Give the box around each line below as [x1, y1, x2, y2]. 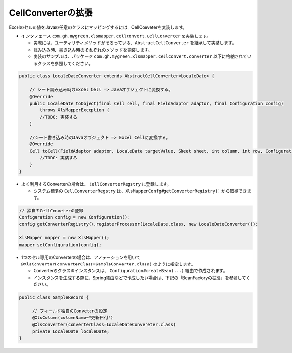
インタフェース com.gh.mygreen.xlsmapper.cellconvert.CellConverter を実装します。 [21, 33, 211, 39]
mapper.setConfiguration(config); [19, 242, 102, 247]
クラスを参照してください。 [37, 60, 93, 66]
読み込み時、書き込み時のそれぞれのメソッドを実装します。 [33, 47, 153, 53]
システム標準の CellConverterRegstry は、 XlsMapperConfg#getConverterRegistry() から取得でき [33, 188, 247, 194]
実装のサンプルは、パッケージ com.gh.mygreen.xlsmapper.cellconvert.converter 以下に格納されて [33, 53, 248, 59]
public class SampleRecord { [19, 295, 89, 300]
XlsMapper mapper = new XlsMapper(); [19, 235, 109, 241]
